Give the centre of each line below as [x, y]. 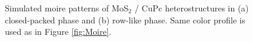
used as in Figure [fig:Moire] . [58, 31]
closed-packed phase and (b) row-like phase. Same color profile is [125, 19]
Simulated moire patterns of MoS [67, 8]
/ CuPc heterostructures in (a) [191, 8]
